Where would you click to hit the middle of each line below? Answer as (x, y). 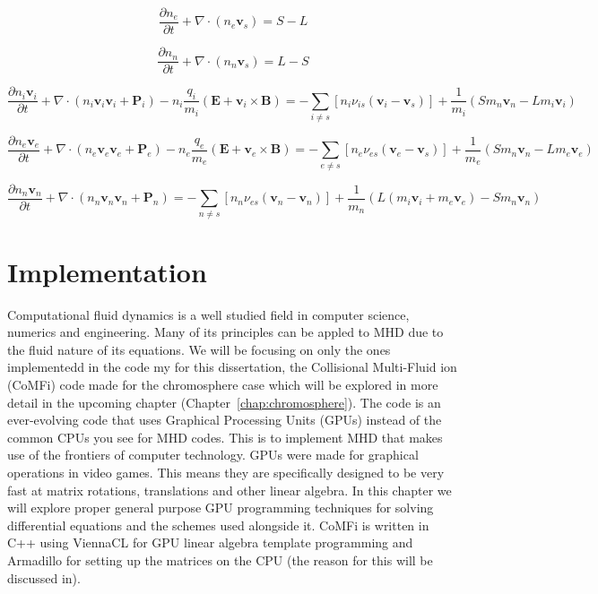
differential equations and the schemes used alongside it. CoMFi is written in (218, 525)
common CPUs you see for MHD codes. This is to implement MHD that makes (225, 437)
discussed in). (44, 577)
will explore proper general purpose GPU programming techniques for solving (221, 508)
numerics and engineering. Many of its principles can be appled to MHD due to (225, 332)
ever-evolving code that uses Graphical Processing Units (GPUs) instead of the (225, 420)
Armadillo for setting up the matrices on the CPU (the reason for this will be (220, 560)
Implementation (107, 271)
